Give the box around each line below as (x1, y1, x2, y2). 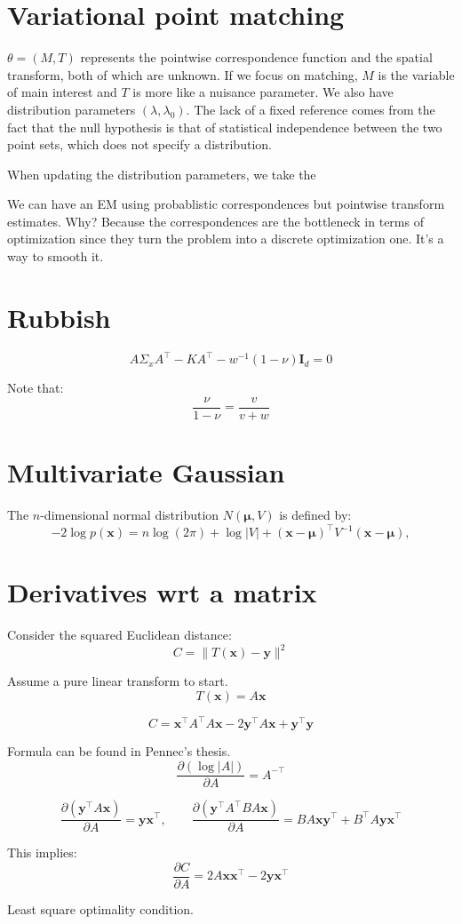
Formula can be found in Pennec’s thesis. (7, 742, 231, 761)
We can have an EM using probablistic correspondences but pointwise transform (7, 195, 445, 213)
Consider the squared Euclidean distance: (7, 625, 232, 644)
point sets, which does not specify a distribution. (7, 135, 272, 154)
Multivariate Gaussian (7, 454, 285, 490)
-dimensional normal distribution (40, 506, 219, 524)
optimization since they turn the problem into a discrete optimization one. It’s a (7, 229, 444, 248)
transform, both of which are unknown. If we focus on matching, (7, 65, 358, 84)
